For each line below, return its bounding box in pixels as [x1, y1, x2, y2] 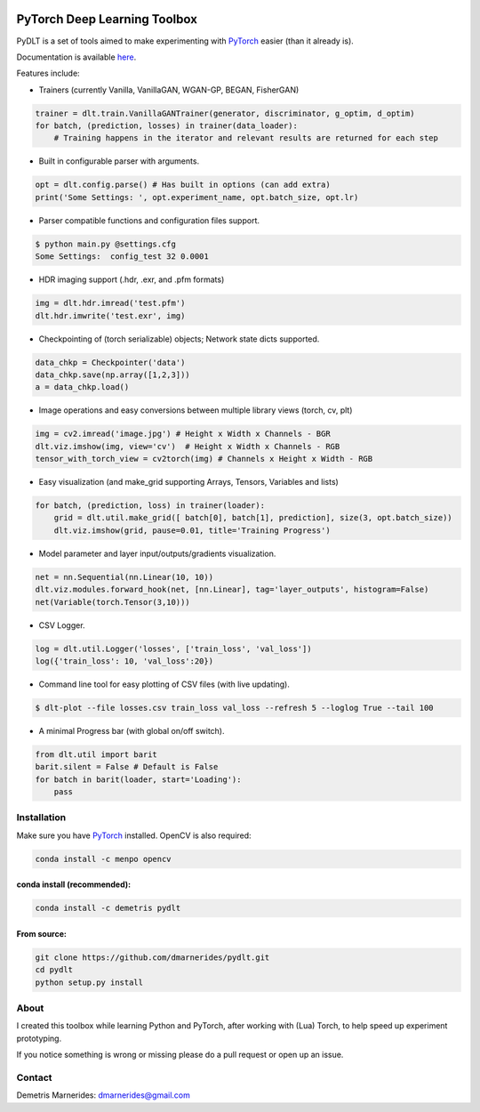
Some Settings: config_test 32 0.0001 [35, 252, 209, 262]
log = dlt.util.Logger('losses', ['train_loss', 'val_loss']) [35, 643, 312, 654]
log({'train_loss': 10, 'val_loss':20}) [35, 656, 213, 666]
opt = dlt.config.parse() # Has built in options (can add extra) [35, 180, 331, 190]
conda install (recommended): [16, 879, 132, 890]
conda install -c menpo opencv [35, 854, 172, 864]
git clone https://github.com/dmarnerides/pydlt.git [35, 952, 270, 963]
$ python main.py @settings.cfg [35, 238, 177, 249]
